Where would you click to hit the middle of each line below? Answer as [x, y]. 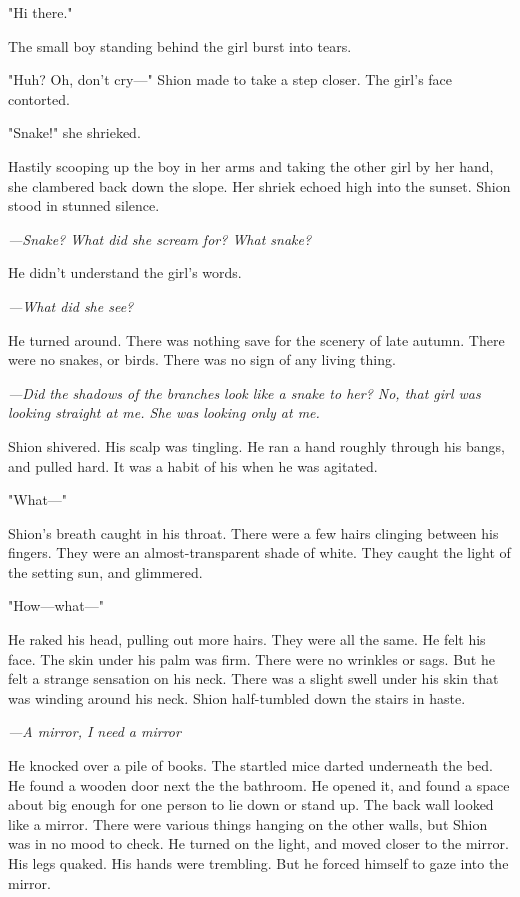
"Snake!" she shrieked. [74, 132]
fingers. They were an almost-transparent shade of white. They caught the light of [259, 552]
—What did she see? [71, 305]
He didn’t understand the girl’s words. [125, 272]
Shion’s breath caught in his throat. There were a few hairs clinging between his [253, 532]
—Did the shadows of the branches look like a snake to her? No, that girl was [244, 392]
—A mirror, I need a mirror [94, 731]
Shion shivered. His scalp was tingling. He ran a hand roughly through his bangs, [256, 445]
